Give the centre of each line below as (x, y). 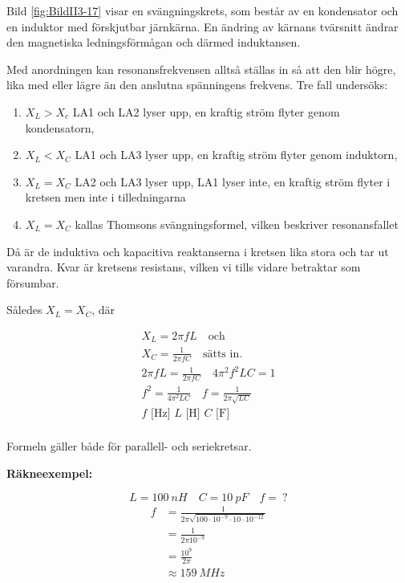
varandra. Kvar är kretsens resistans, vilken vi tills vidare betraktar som (184, 267)
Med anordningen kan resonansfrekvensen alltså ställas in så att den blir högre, (201, 69)
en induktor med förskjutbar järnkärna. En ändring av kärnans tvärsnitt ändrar (202, 26)
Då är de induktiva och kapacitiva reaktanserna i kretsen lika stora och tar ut (198, 251)
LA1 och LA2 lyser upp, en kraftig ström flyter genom (206, 111)
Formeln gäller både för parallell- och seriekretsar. (129, 446)
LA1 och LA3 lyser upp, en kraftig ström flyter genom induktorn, (236, 155)
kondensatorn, (60, 127)
